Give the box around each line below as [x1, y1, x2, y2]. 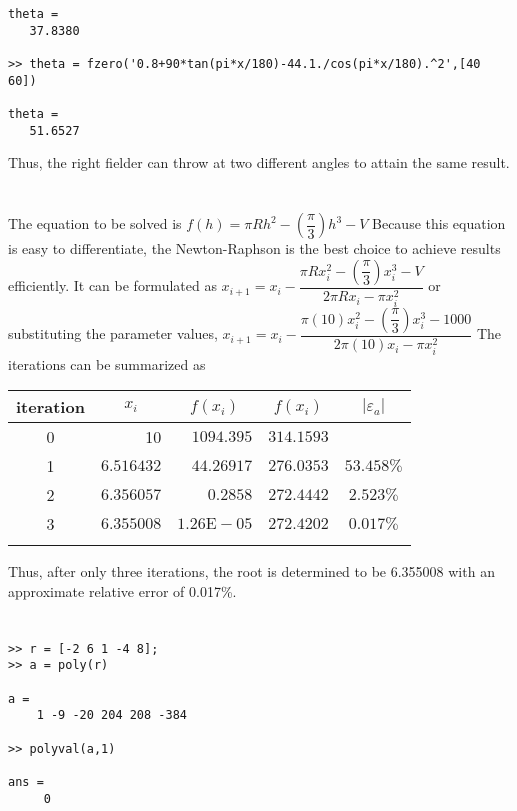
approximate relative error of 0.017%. [8, 581, 237, 602]
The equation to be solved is [8, 213, 182, 234]
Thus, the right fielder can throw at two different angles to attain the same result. [8, 152, 510, 173]
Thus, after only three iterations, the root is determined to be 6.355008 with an [8, 561, 495, 582]
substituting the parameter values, [8, 323, 218, 344]
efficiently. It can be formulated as [8, 275, 217, 296]
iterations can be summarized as [8, 353, 206, 374]
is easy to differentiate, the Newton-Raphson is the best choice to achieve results [8, 238, 501, 259]
